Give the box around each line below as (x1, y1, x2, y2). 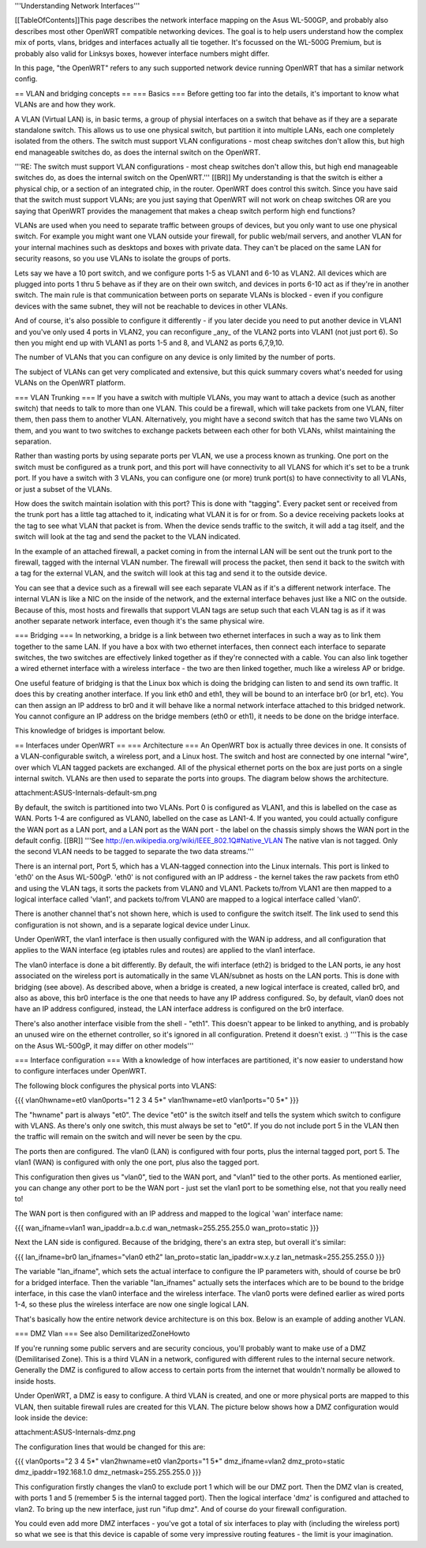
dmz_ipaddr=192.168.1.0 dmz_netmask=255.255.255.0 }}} (14, 1467, 202, 1477)
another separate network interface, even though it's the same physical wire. (14, 616, 265, 625)
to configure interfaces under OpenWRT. (14, 1066, 147, 1076)
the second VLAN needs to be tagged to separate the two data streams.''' (14, 847, 254, 856)
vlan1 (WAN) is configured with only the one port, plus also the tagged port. (14, 1157, 260, 1168)
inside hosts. (14, 1376, 57, 1385)
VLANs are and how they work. (14, 99, 116, 110)
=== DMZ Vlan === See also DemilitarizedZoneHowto (14, 1329, 191, 1338)
